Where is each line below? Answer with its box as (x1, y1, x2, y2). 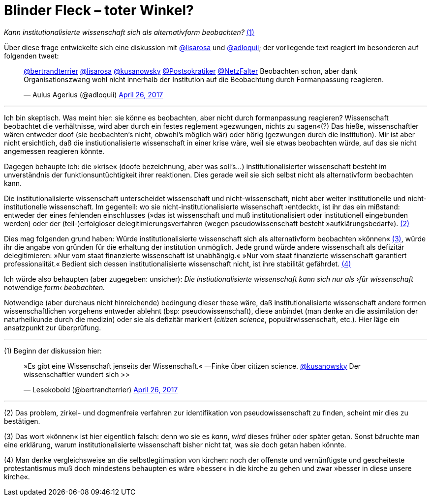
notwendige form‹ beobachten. (4, 283, 105, 292)
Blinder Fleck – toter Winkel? (4, 2, 194, 19)
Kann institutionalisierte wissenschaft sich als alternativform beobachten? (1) (4, 28, 254, 36)
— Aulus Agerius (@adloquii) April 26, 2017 (24, 90, 163, 99)
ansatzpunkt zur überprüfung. (4, 323, 101, 332)
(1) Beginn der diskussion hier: (4, 346, 102, 355)
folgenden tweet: (4, 51, 59, 60)
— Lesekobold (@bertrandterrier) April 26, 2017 (24, 385, 178, 394)
